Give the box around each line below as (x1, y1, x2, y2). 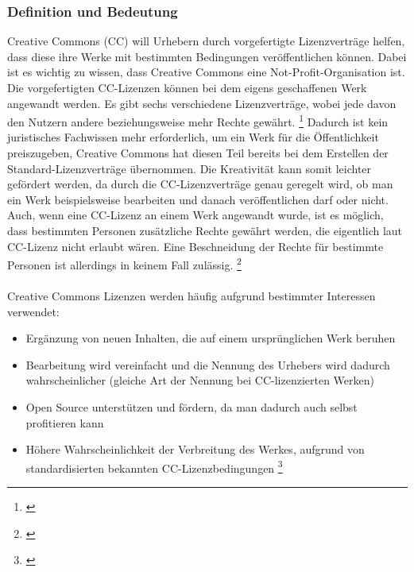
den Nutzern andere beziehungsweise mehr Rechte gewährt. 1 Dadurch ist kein (7, 111, 389, 129)
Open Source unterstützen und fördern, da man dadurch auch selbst (25, 399, 358, 415)
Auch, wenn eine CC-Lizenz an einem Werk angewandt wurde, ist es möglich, (7, 207, 384, 223)
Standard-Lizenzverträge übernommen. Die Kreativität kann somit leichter (7, 160, 372, 176)
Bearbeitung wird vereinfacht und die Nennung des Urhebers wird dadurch (25, 356, 390, 373)
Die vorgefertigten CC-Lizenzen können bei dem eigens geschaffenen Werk (7, 79, 367, 95)
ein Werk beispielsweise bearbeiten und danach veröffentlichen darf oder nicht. (7, 191, 389, 207)
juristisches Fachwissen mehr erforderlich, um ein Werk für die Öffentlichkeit (7, 129, 379, 145)
